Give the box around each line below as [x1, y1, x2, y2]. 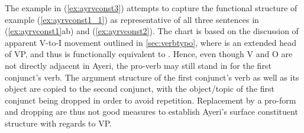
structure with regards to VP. [5, 117, 112, 129]
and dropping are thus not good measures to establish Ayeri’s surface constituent [5, 105, 298, 118]
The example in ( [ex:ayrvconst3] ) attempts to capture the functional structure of [5, 2, 297, 14]
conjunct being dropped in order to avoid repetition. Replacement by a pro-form [5, 94, 296, 106]
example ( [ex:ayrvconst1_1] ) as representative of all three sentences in [5, 13, 259, 25]
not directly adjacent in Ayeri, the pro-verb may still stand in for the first [5, 59, 271, 71]
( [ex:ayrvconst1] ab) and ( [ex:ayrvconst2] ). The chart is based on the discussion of [5, 25, 299, 37]
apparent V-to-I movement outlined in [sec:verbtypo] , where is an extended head [5, 36, 296, 48]
